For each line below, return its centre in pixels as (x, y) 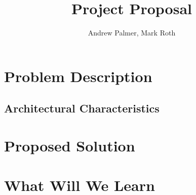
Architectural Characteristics (82, 108)
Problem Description (78, 76)
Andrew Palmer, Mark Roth (132, 33)
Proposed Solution (70, 145)
